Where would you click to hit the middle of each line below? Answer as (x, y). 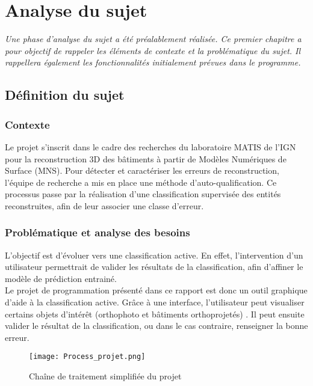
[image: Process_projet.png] (87, 357)
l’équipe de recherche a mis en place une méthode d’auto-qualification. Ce (141, 182)
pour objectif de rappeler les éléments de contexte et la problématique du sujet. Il (153, 50)
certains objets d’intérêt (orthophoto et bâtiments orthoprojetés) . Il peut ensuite (155, 314)
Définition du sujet (65, 95)
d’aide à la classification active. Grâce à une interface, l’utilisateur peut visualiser (155, 302)
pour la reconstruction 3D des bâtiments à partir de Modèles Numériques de (146, 158)
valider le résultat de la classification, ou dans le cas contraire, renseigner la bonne (156, 326)
